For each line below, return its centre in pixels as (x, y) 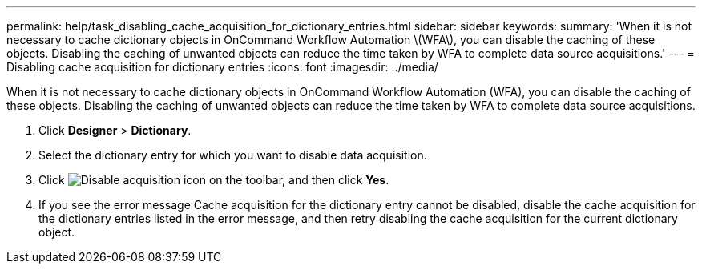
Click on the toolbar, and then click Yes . (214, 180)
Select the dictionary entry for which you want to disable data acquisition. (233, 155)
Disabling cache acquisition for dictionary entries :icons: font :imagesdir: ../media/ (222, 67)
